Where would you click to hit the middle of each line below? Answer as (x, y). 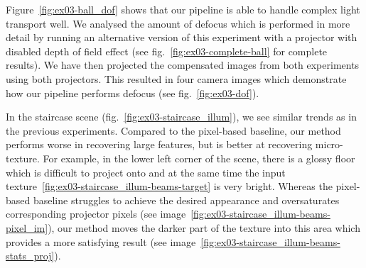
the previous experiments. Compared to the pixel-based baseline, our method (173, 130)
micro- (329, 144)
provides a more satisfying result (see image (101, 241)
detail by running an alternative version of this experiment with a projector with (182, 37)
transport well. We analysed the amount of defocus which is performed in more (178, 23)
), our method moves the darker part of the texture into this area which (204, 227)
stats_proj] (30, 256)
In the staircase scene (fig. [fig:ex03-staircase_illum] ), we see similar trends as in (181, 117)
